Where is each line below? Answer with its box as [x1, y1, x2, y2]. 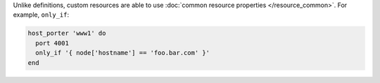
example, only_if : [13, 10, 70, 19]
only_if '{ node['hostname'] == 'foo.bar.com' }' [35, 49, 210, 57]
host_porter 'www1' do [27, 29, 106, 38]
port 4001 [35, 39, 70, 47]
